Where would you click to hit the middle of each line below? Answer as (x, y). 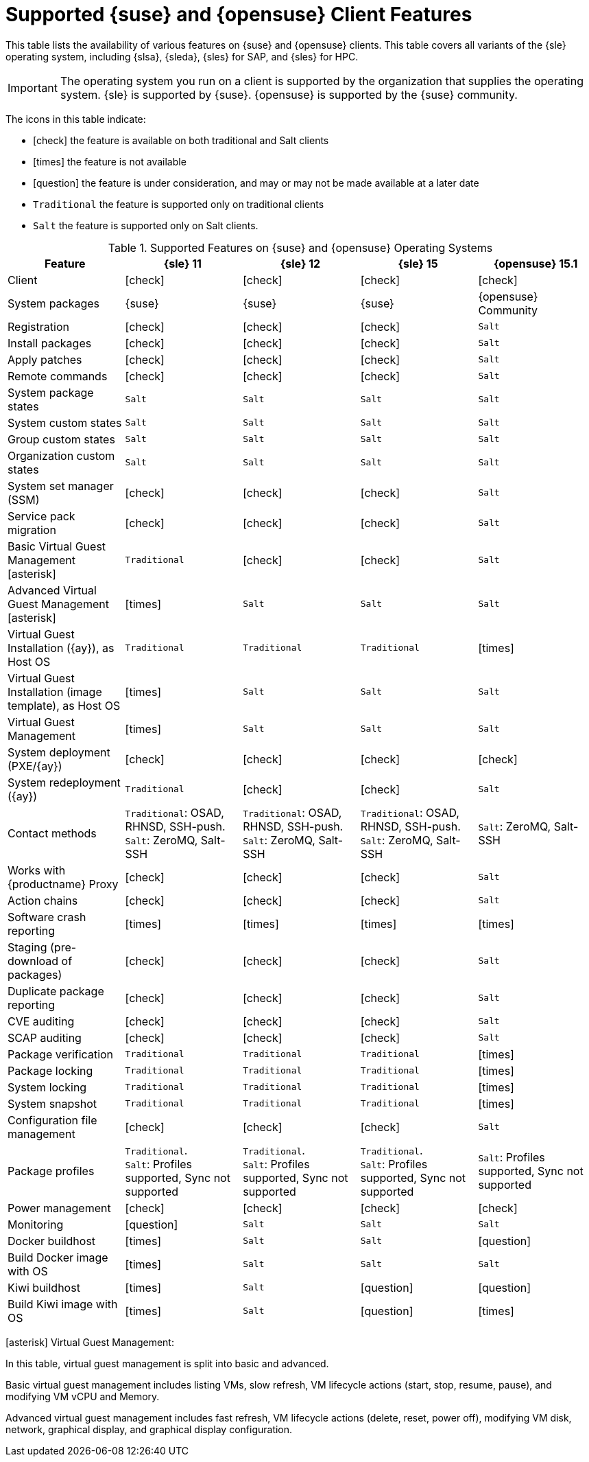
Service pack (41, 516)
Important (33, 88)
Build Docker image (58, 1257)
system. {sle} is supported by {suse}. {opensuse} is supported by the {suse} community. (289, 94)
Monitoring (36, 1224)
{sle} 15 (418, 263)
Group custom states (61, 439)
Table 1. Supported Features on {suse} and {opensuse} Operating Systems (300, 247)
